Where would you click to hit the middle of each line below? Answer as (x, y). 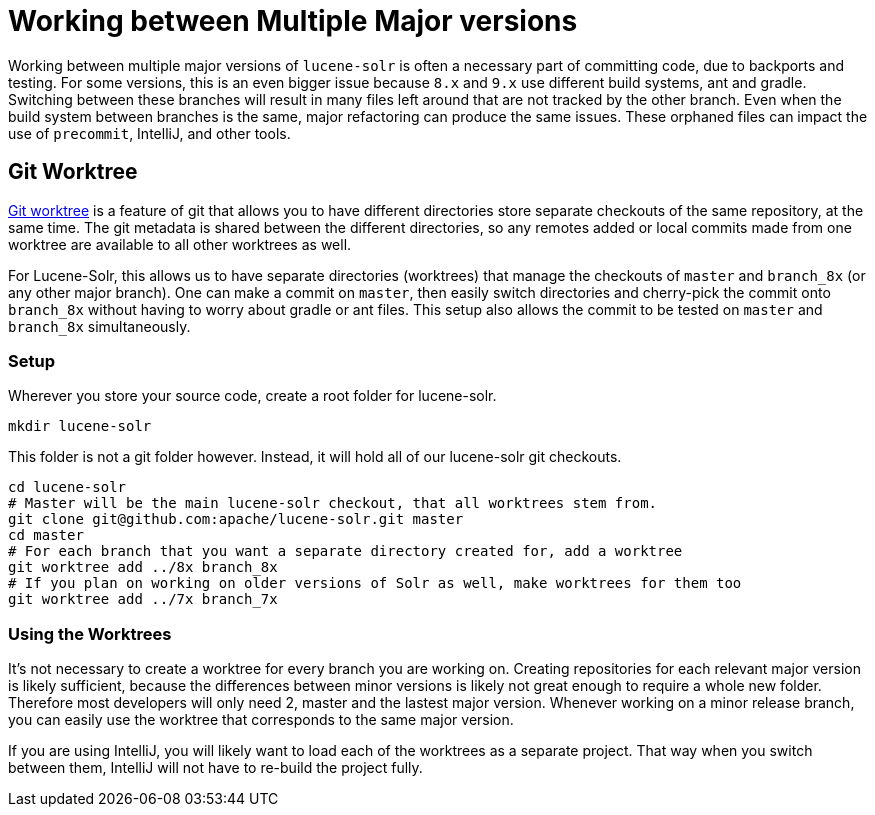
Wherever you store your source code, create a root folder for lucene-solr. (252, 396)
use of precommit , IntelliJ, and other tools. (149, 133)
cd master (46, 535)
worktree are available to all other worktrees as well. (180, 244)
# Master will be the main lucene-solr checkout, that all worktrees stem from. (333, 503)
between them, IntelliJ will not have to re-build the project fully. (215, 768)
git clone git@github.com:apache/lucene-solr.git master (236, 519)
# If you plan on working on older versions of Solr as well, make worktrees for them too (375, 583)
